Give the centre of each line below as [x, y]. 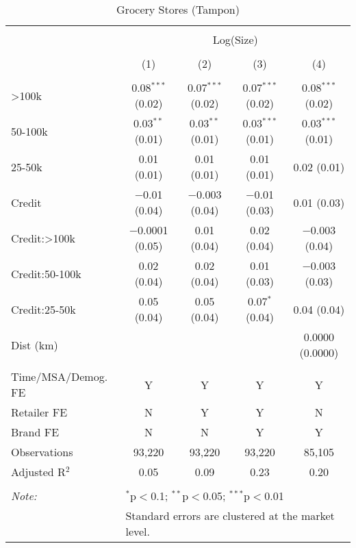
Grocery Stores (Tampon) [178, 9]
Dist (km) [35, 345]
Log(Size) [235, 39]
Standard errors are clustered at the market [230, 515]
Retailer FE [39, 412]
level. [138, 531]
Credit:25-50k [43, 309]
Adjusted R [38, 472]
